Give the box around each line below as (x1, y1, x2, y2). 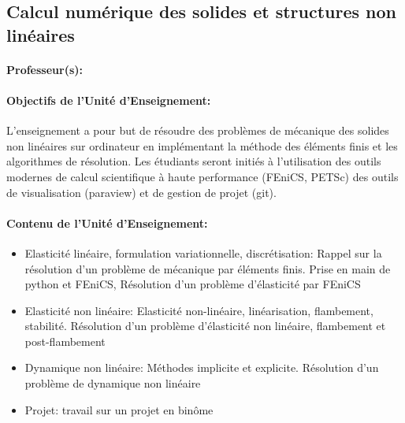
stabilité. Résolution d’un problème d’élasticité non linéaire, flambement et (24, 317, 386, 334)
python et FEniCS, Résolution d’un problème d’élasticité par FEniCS (24, 276, 361, 292)
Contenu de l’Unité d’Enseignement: (6, 214, 208, 231)
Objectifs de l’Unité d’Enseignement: (6, 91, 211, 108)
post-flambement (24, 332, 106, 349)
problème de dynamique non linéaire (24, 375, 201, 391)
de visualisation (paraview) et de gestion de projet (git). (6, 184, 277, 200)
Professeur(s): (6, 61, 83, 77)
